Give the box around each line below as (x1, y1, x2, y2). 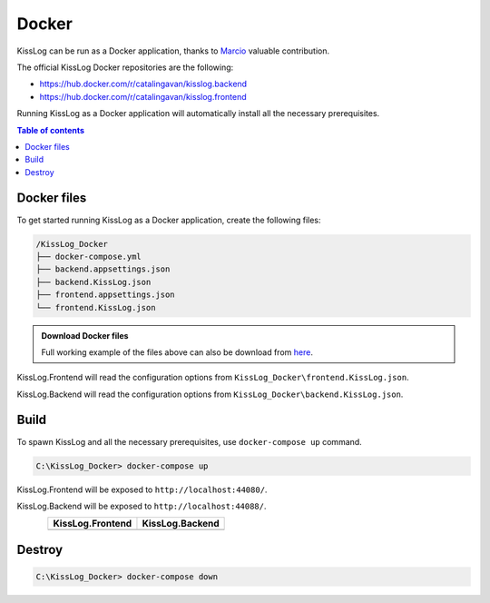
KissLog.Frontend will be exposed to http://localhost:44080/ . (16, 484, 268, 495)
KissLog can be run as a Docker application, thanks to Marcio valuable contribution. (16, 45, 330, 56)
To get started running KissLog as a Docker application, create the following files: (16, 214, 321, 225)
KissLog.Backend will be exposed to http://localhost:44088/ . (16, 500, 267, 511)
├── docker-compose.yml (35, 251, 142, 262)
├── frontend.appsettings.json (35, 290, 176, 300)
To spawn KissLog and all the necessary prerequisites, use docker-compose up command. (16, 436, 362, 447)
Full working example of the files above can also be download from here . (41, 346, 313, 358)
